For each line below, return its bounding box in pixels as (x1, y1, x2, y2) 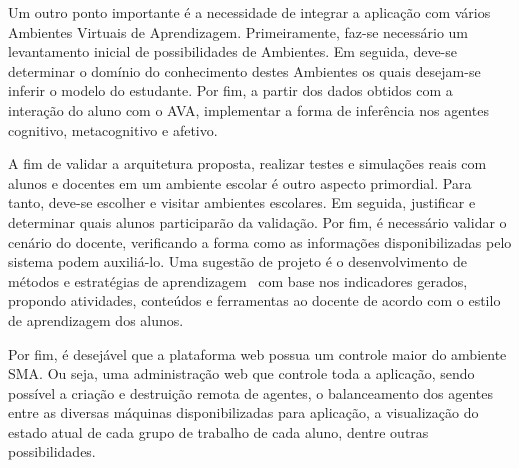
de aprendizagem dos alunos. (8, 309, 184, 330)
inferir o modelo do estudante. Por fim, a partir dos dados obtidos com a (8, 80, 453, 101)
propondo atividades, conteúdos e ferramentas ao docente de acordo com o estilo (8, 290, 501, 311)
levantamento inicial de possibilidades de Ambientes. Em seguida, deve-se (8, 41, 458, 62)
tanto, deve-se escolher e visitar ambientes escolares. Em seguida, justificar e (8, 192, 476, 213)
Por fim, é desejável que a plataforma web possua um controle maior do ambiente (8, 343, 507, 364)
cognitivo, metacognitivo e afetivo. (8, 119, 218, 140)
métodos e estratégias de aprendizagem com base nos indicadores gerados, (8, 270, 468, 291)
